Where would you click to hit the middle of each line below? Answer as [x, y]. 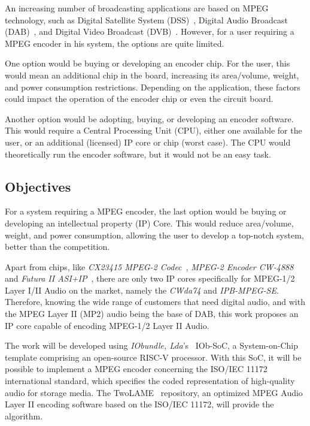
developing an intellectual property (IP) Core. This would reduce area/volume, [149, 223]
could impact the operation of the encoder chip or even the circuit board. [139, 99]
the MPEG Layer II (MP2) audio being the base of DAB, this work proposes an [152, 314]
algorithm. [24, 416]
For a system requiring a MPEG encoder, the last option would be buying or [146, 211]
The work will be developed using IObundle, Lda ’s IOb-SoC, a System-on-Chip [151, 345]
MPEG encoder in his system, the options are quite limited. [115, 43]
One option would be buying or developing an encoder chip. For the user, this [148, 63]
